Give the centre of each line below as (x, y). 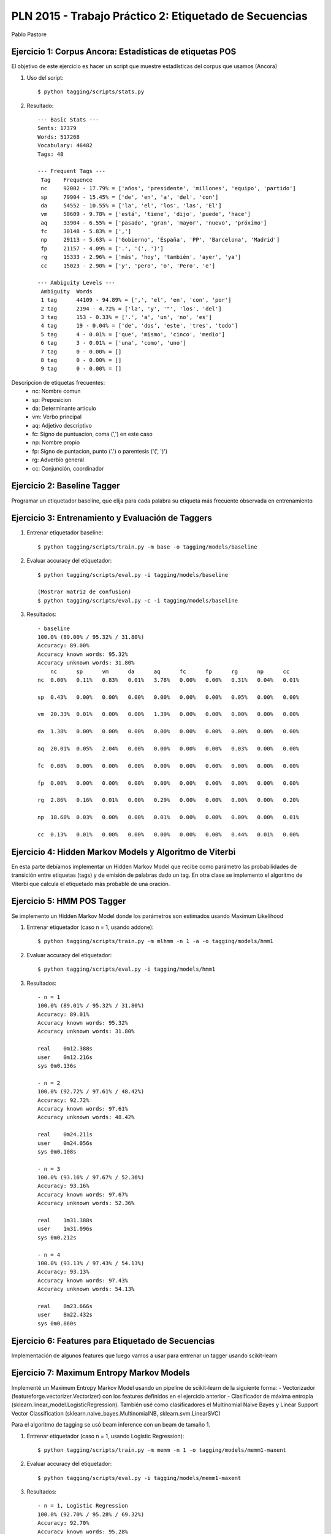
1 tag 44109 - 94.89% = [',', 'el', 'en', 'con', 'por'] (136, 300)
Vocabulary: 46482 (65, 145)
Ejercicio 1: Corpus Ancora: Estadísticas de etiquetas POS (124, 52)
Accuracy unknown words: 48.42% (86, 1117)
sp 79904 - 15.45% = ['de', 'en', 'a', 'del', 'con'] (130, 197)
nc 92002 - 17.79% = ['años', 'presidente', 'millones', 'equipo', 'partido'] (169, 188)
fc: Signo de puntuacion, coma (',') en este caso (92, 434)
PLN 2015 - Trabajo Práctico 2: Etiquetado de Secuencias (159, 16)
